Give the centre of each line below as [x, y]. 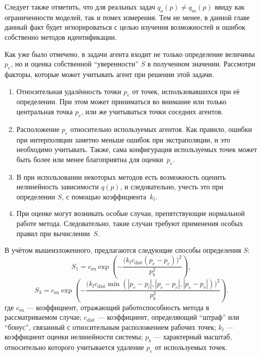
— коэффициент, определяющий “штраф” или [168, 317]
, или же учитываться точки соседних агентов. [152, 111]
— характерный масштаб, [193, 337]
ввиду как [230, 7]
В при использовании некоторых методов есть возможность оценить [121, 176]
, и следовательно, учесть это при [172, 187]
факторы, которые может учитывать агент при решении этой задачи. [109, 74]
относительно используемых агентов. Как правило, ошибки [161, 129]
